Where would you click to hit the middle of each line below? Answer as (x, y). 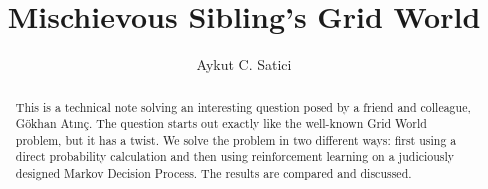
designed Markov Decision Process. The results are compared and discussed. (213, 173)
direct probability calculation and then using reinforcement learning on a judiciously (235, 156)
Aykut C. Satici (244, 64)
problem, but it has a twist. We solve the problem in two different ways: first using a (236, 139)
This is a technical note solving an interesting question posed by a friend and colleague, (243, 106)
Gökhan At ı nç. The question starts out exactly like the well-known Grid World (221, 123)
